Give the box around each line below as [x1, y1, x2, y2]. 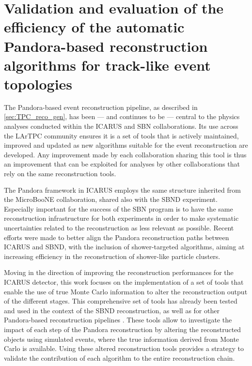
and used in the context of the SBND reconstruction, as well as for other [4, 305, 220, 315]
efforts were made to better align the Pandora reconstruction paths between [4, 232, 229, 242]
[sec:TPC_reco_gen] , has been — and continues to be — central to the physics [4, 111, 240, 122]
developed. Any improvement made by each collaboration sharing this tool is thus [4, 149, 247, 159]
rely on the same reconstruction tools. [4, 168, 116, 179]
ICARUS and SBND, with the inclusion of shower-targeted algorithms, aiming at [4, 242, 245, 252]
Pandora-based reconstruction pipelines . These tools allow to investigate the [4, 315, 232, 325]
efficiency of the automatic [4, 17, 185, 37]
